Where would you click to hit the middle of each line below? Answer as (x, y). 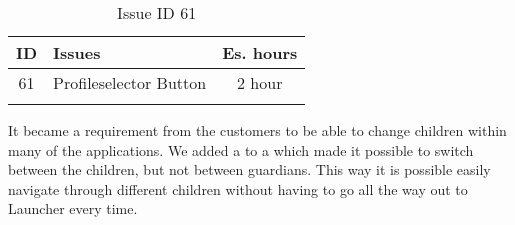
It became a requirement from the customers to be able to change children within (257, 130)
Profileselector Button (130, 82)
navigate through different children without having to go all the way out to (238, 188)
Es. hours (260, 52)
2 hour (260, 82)
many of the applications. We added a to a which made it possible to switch (241, 149)
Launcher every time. (73, 208)
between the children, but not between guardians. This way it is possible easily (249, 169)
